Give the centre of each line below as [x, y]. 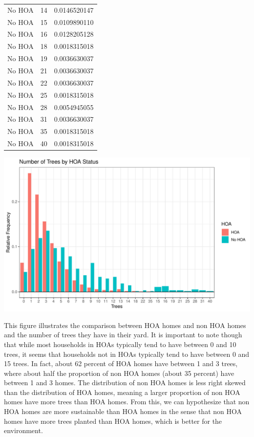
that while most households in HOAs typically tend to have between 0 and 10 [120, 344]
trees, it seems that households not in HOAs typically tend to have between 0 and [127, 354]
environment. [23, 430]
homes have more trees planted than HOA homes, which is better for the [113, 421]
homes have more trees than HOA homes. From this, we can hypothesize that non [127, 402]
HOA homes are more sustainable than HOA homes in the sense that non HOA [123, 411]
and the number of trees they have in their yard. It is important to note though [123, 335]
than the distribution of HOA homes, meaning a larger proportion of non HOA [122, 392]
